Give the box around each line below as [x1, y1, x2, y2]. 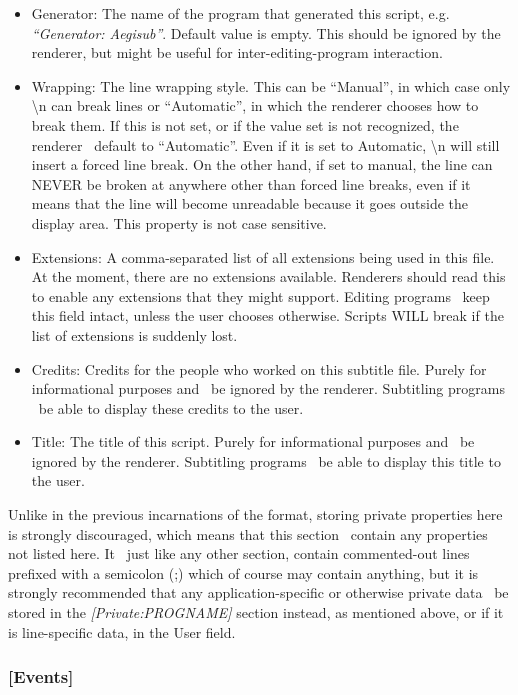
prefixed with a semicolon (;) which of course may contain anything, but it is [8, 562, 479, 583]
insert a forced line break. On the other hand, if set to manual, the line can [31, 154, 493, 175]
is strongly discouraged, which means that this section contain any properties [8, 523, 488, 544]
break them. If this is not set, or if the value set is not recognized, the [31, 114, 459, 135]
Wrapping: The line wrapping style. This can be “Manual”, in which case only [31, 75, 511, 96]
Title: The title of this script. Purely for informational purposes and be [31, 431, 475, 452]
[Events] [8, 664, 74, 689]
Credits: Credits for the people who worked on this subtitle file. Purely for [31, 358, 487, 379]
